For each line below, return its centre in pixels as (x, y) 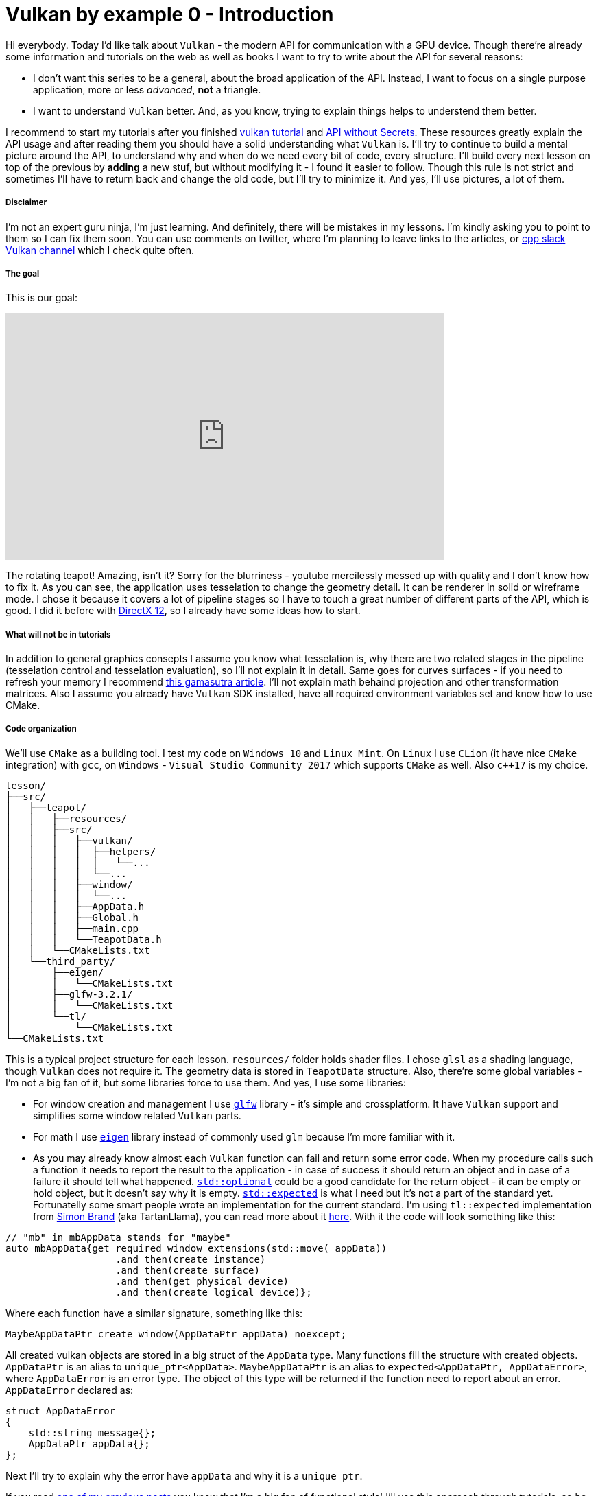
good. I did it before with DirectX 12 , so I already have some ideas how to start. (183, 611)
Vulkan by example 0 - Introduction (170, 14)
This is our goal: (42, 298)
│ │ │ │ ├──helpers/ (81, 851)
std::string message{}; (92, 1433)
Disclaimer (26, 203)
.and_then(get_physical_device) (202, 1281)
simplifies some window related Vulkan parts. (137, 1115)
